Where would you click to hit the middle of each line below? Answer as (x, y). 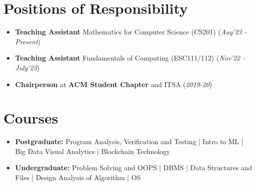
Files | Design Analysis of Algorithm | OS (78, 177)
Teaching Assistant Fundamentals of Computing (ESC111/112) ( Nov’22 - (130, 58)
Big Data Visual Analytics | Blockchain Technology (92, 151)
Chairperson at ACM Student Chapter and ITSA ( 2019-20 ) (113, 84)
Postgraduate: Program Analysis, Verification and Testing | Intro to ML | (129, 141)
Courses (31, 118)
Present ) (28, 41)
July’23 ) (27, 67)
